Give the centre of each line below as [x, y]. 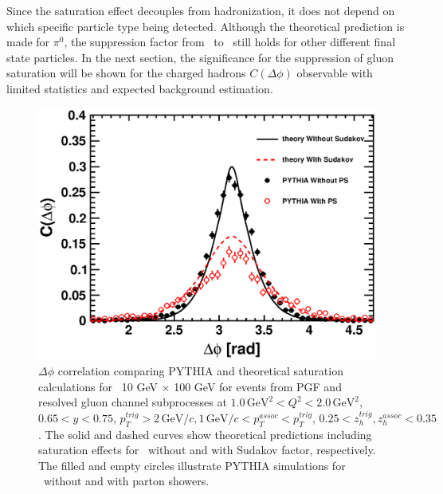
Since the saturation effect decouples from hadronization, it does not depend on [201, 10]
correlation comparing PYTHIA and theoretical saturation [200, 371]
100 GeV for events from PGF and [258, 386]
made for [28, 42]
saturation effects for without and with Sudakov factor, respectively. [207, 450]
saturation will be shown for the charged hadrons [126, 73]
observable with [335, 73]
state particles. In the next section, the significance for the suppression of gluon [200, 57]
